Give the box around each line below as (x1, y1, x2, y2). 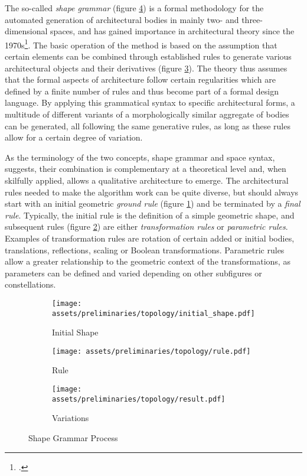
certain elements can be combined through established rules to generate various (5, 50, 292, 63)
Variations (52, 412, 89, 424)
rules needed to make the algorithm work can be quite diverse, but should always (5, 185, 299, 198)
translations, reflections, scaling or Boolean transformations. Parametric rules (5, 243, 285, 256)
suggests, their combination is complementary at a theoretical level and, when (5, 162, 286, 175)
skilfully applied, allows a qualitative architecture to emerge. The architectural (5, 174, 289, 186)
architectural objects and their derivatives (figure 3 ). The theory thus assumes (5, 61, 288, 74)
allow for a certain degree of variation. (5, 131, 143, 144)
